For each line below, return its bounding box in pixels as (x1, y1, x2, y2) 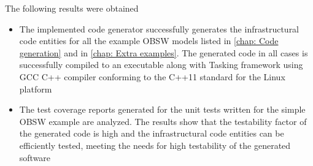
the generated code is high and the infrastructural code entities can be (19, 127, 284, 140)
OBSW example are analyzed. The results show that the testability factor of (19, 115, 307, 127)
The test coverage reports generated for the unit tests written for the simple (19, 103, 306, 116)
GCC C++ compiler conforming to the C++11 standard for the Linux (19, 70, 285, 83)
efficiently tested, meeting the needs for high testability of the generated (19, 138, 291, 151)
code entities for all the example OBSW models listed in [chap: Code (19, 34, 279, 47)
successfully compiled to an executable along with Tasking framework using (19, 58, 303, 71)
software (19, 151, 51, 164)
